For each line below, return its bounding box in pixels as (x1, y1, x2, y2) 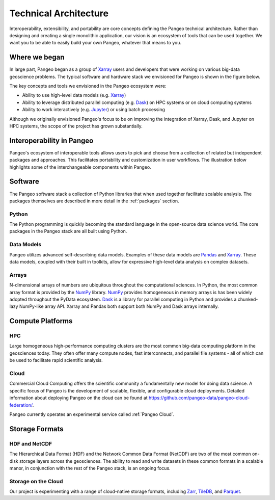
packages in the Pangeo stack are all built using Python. (9, 228, 127, 234)
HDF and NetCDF (9, 440, 52, 447)
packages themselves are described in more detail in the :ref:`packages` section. (9, 198, 179, 204)
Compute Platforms (9, 317, 73, 326)
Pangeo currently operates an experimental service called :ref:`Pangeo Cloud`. (9, 411, 175, 417)
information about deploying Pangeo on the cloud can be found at (9, 395, 148, 401)
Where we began (9, 53, 65, 62)
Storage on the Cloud (9, 478, 63, 485)
